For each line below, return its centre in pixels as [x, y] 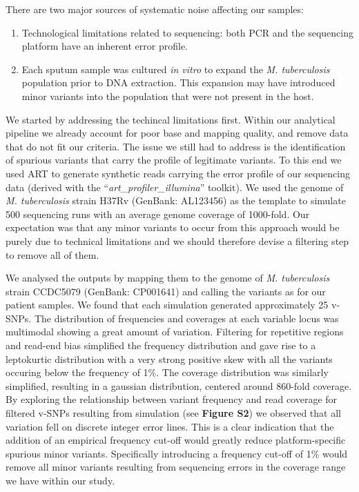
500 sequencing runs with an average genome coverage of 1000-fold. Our [158, 214]
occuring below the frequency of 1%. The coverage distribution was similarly [167, 372]
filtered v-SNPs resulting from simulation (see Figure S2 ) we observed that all [173, 413]
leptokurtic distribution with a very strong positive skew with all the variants [169, 358]
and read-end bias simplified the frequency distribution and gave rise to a [161, 345]
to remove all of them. [52, 254]
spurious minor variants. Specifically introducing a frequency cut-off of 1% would [177, 453]
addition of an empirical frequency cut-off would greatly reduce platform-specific [176, 440]
